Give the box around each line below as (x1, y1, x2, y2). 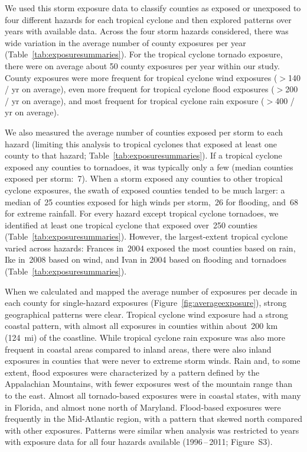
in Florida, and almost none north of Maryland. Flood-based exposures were (5, 401, 281, 413)
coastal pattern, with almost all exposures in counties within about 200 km (5, 319, 278, 332)
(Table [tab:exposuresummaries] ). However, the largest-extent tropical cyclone (5, 230, 288, 243)
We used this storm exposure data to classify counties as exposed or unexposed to (5, 2, 301, 14)
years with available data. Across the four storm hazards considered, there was (5, 25, 289, 37)
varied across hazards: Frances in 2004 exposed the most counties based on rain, (5, 241, 296, 254)
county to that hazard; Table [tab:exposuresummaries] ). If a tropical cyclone (5, 149, 282, 162)
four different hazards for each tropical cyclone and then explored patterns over (5, 13, 292, 25)
